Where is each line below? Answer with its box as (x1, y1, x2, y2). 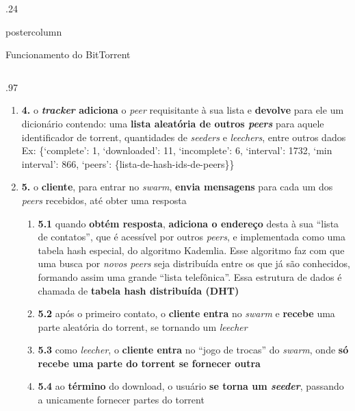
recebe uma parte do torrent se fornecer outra (38, 356, 261, 370)
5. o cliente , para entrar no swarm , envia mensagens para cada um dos (21, 179, 333, 194)
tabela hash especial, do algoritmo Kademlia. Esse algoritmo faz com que (38, 242, 345, 257)
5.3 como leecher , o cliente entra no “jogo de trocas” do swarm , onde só (38, 342, 349, 357)
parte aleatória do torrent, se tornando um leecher (38, 319, 248, 334)
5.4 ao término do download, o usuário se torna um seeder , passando (38, 379, 344, 393)
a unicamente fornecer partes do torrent (38, 393, 205, 407)
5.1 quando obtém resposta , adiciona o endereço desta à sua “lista (38, 216, 339, 230)
